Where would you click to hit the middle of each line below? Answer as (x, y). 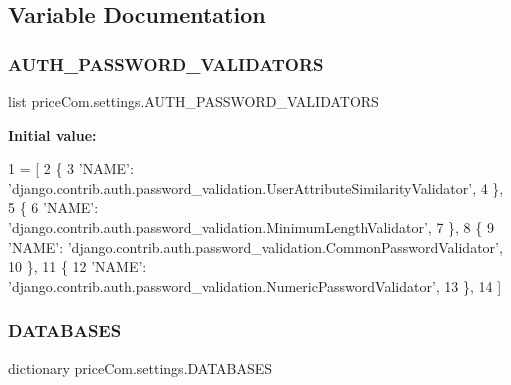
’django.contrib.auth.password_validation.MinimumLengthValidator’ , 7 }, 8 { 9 (251, 226)
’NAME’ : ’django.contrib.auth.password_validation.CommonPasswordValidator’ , (255, 246)
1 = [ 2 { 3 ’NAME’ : (71, 168)
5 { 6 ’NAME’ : (53, 207)
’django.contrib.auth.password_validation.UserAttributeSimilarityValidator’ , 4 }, (256, 187)
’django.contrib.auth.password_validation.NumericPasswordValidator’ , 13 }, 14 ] (255, 285)
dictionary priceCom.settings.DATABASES (140, 367)
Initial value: (52, 134)
